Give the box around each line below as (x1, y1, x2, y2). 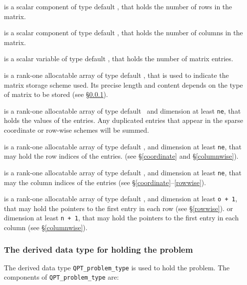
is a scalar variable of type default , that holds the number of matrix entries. (4, 53, 233, 64)
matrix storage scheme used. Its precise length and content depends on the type (4, 79, 243, 90)
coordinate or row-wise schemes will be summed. (4, 125, 149, 135)
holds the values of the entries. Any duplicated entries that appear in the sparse (4, 115, 244, 125)
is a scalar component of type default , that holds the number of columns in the (4, 27, 243, 38)
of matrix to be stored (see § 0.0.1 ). (4, 89, 108, 99)
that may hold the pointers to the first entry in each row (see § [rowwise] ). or (4, 203, 233, 213)
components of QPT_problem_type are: (4, 272, 119, 282)
